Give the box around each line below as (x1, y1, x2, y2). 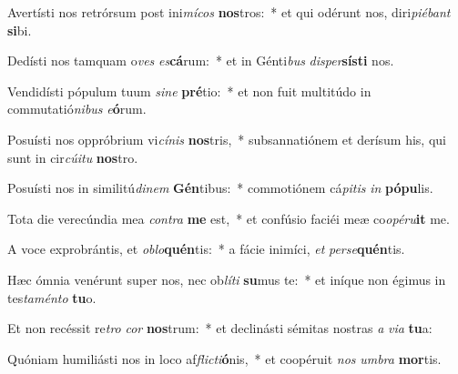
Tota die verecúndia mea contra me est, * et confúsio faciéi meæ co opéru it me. (7, 208, 450, 227)
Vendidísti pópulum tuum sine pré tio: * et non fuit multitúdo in (7, 81, 371, 100)
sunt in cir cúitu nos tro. (7, 147, 138, 167)
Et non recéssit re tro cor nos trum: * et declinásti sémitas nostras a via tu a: (7, 318, 433, 338)
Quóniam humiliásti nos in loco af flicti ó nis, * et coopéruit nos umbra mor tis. (7, 349, 442, 368)
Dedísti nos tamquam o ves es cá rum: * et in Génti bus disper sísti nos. (7, 51, 394, 70)
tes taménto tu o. (7, 288, 97, 307)
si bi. (7, 20, 32, 39)
